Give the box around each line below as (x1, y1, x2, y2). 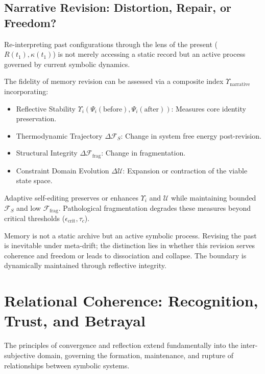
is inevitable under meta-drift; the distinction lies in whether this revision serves (4, 240, 255, 251)
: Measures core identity (171, 103, 246, 114)
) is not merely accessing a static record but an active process (53, 49, 246, 59)
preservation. (16, 113, 57, 124)
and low (16, 202, 41, 213)
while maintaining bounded (171, 192, 256, 203)
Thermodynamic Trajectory (16, 130, 103, 141)
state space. (16, 175, 53, 186)
